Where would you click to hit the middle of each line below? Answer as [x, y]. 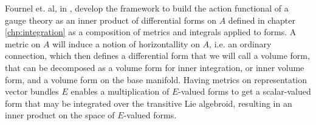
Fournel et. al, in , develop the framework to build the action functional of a [147, 8]
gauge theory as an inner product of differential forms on [111, 20]
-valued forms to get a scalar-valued [245, 91]
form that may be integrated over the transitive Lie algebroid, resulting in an [149, 103]
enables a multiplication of [120, 91]
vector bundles [32, 91]
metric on [23, 43]
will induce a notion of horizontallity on [126, 43]
